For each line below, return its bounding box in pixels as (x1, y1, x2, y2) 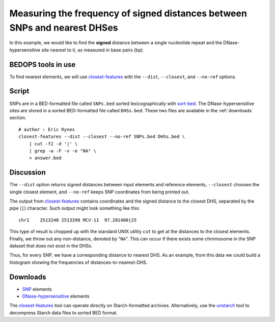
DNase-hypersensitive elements (22, 293, 90, 299)
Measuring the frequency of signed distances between (9, 8, 247, 19)
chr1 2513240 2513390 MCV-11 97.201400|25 (18, 217, 137, 223)
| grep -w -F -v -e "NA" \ (29, 148, 97, 154)
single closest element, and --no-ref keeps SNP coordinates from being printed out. (9, 189, 189, 195)
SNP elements (22, 286, 52, 292)
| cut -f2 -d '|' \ (29, 141, 78, 146)
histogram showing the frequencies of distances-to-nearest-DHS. (9, 259, 148, 265)
